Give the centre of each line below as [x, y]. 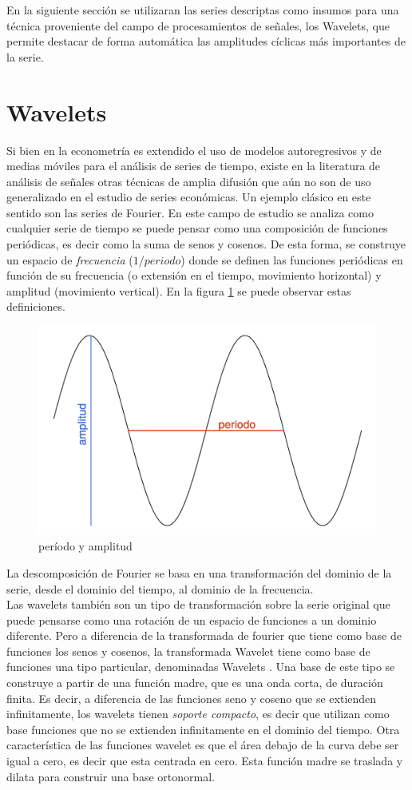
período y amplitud [85, 546]
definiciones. [36, 306]
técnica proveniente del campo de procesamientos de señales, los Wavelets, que [198, 25]
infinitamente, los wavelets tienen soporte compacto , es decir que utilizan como [198, 714]
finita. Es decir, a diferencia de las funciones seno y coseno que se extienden [192, 698]
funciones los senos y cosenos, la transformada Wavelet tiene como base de [188, 651]
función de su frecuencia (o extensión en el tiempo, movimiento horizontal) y [194, 275]
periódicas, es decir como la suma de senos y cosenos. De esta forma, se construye [206, 244]
